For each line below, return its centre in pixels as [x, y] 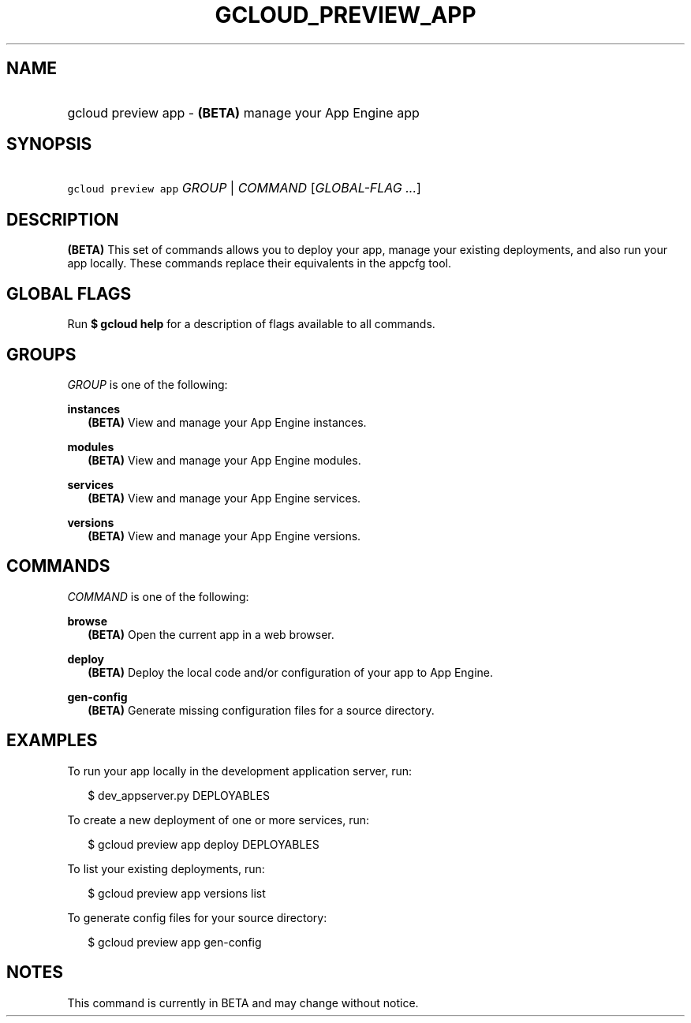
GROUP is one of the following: [148, 384]
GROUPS [41, 354]
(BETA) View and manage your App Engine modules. [224, 460]
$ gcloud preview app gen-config [175, 942]
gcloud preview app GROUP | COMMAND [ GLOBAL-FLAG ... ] [244, 188]
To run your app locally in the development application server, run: [240, 771]
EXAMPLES [52, 741]
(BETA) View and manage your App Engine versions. [224, 536]
